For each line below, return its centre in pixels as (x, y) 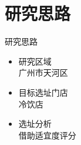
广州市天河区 (43, 72)
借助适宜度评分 (47, 135)
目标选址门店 (43, 92)
